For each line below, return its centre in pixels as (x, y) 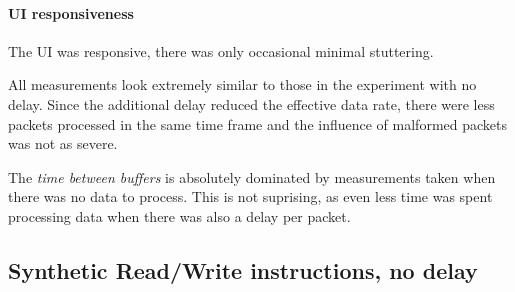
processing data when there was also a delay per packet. (179, 215)
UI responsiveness (71, 12)
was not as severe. (63, 143)
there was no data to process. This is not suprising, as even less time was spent (250, 196)
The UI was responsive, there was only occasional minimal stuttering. (221, 50)
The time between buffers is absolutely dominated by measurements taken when (252, 176)
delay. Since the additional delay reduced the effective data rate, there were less (251, 103)
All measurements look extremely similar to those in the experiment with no (242, 84)
